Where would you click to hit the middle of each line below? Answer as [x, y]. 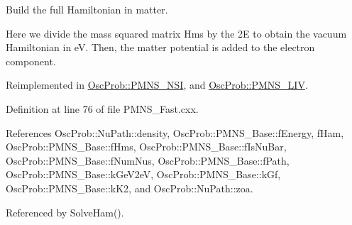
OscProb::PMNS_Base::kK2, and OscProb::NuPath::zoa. [130, 188]
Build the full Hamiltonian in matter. [87, 9]
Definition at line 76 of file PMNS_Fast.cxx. [102, 108]
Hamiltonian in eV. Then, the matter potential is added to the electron [160, 47]
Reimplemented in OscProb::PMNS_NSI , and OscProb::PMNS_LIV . [157, 85]
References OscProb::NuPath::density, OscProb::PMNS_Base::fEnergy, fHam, [175, 132]
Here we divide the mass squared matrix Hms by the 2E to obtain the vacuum [176, 33]
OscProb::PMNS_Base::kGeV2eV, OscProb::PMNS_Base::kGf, [143, 174]
